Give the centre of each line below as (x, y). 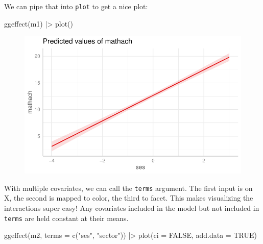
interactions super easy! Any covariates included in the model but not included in (132, 208)
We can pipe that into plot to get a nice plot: (76, 6)
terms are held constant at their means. (66, 218)
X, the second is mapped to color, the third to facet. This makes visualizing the (129, 198)
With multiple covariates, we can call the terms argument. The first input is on (128, 188)
